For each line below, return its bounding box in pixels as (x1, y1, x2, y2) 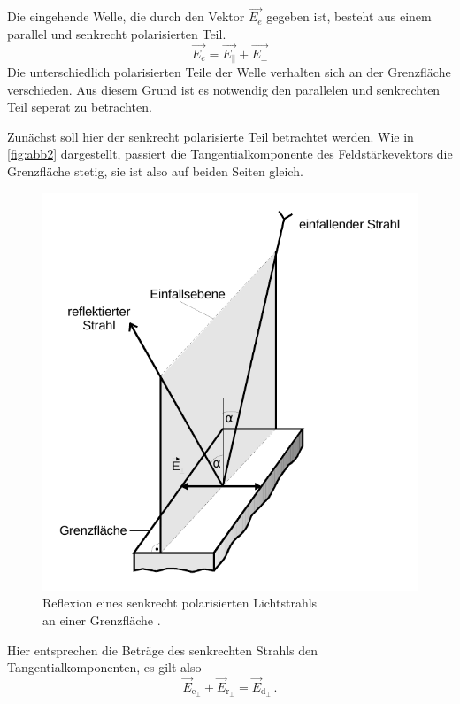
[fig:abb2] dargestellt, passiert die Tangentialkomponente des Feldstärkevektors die (7, 144, 453, 163)
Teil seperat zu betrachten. (7, 97, 152, 116)
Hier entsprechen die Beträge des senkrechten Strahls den (7, 640, 318, 659)
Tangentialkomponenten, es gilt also (7, 658, 202, 677)
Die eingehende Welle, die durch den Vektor (7, 7, 245, 26)
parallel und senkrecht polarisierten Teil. (7, 24, 226, 43)
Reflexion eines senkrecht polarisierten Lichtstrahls (42, 593, 318, 612)
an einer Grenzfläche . (42, 610, 161, 629)
